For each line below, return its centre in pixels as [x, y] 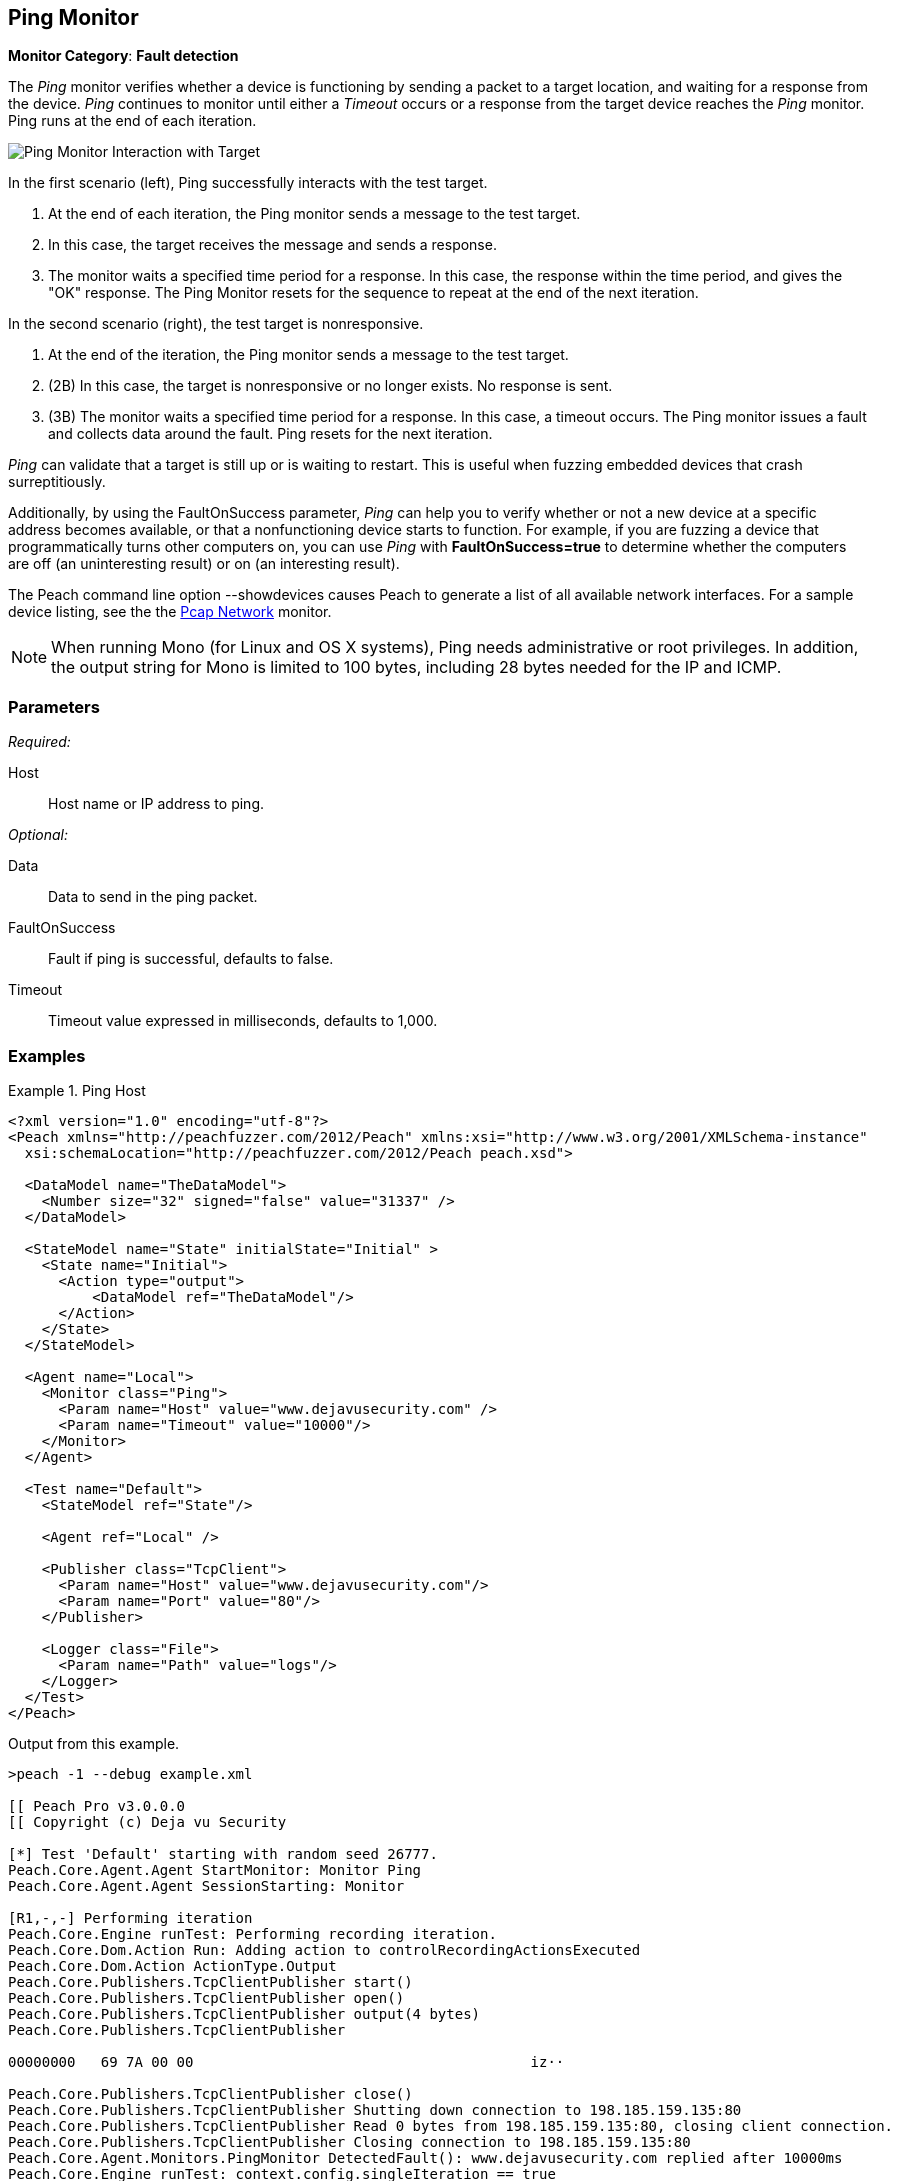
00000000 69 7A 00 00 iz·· [286, 2061]
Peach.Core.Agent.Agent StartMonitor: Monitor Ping [215, 1869]
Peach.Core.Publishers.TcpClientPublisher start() [210, 1981]
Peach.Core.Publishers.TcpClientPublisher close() [210, 2093]
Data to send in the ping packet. [153, 897]
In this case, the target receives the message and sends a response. [272, 245]
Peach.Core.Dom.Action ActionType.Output [172, 1965]
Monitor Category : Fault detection [123, 56]
